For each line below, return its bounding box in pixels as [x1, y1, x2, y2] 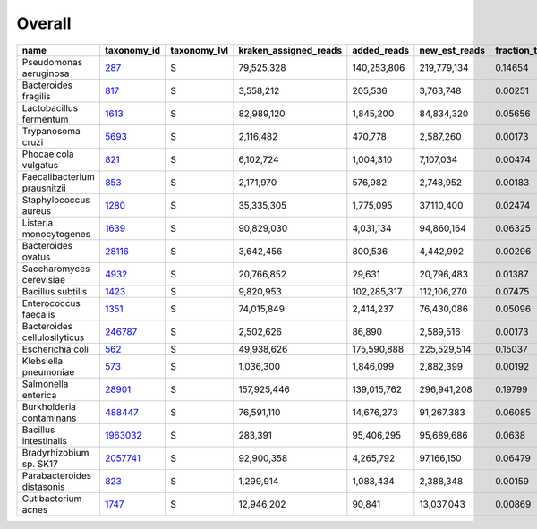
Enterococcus [21, 296, 81, 309]
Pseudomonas [21, 55, 83, 68]
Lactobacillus [21, 101, 79, 114]
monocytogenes [21, 227, 91, 240]
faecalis [21, 308, 55, 320]
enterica [21, 388, 57, 401]
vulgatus [21, 158, 58, 171]
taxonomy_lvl [170, 44, 228, 56]
